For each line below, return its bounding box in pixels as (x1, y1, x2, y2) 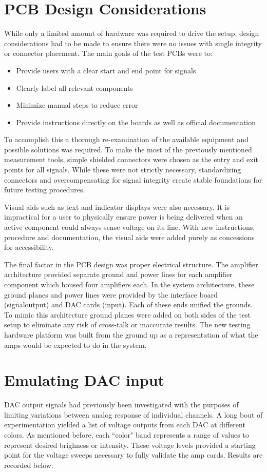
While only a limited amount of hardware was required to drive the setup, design (4, 28, 259, 38)
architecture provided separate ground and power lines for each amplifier (4, 269, 233, 280)
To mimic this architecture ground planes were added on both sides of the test (4, 309, 251, 320)
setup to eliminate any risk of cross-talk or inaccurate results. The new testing (4, 319, 251, 330)
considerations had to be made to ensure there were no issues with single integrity (4, 37, 262, 48)
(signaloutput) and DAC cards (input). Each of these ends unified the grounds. (4, 299, 253, 310)
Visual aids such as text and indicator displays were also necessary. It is (4, 201, 230, 212)
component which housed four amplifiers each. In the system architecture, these (4, 279, 255, 289)
